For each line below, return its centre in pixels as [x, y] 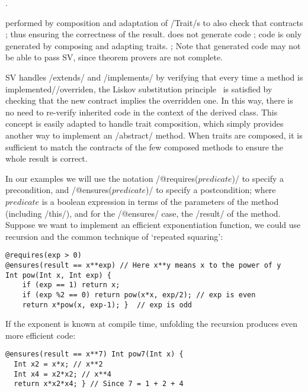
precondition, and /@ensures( [59, 190]
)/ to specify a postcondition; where [211, 190]
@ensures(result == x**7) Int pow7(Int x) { [94, 354]
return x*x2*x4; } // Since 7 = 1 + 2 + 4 [99, 384]
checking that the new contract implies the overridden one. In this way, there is [149, 100]
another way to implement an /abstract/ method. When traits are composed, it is [154, 135]
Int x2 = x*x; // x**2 [58, 364]
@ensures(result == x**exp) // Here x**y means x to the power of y [143, 265]
